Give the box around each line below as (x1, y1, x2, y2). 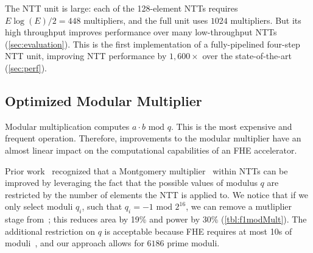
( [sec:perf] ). (5, 61, 47, 74)
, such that (82, 200, 122, 213)
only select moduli (5, 200, 73, 213)
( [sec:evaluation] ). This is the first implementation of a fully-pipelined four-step (5, 37, 300, 50)
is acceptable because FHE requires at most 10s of (104, 224, 292, 237)
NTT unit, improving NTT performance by (5, 49, 167, 62)
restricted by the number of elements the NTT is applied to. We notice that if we (5, 188, 309, 201)
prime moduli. (167, 237, 220, 249)
